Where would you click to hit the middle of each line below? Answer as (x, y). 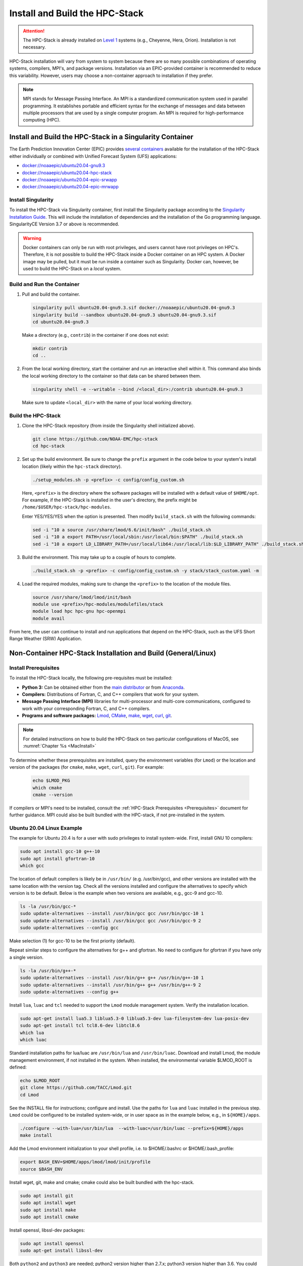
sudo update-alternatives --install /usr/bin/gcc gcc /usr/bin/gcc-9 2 (111, 921)
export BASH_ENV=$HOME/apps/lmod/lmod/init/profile (85, 1162)
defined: (18, 1067)
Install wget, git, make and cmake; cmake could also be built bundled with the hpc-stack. (102, 1182)
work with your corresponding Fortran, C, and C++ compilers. (86, 708)
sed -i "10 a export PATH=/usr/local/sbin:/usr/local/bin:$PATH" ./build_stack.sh (138, 537)
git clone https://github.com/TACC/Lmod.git (76, 1088)
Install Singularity (32, 200)
